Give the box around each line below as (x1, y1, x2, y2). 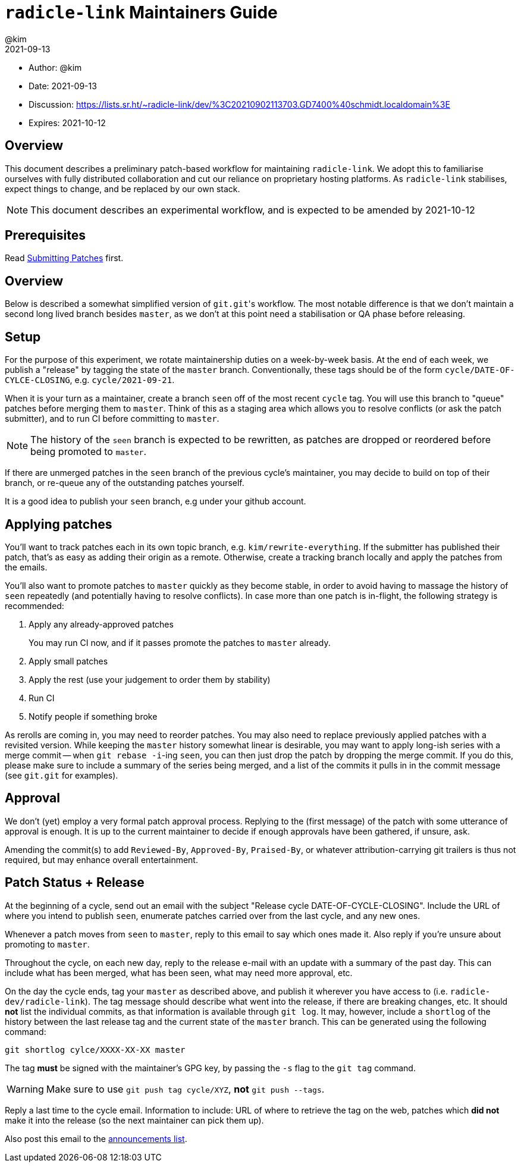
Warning (7, 1083, 44, 1095)
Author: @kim (29, 62, 82, 73)
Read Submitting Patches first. (5, 253, 124, 263)
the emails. (5, 561, 48, 572)
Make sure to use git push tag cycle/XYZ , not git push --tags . (46, 1083, 325, 1095)
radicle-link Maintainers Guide (5, 2, 278, 23)
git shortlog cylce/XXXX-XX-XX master (5, 1044, 186, 1055)
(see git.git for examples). (5, 770, 118, 780)
